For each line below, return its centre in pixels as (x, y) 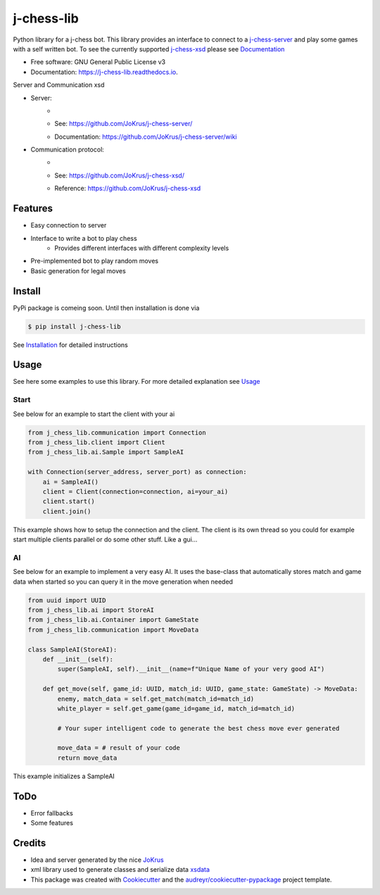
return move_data (87, 758)
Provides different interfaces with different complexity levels (142, 248)
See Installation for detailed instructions (70, 344)
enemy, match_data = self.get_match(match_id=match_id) (156, 699)
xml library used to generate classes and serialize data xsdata (120, 870)
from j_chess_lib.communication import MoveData (113, 630)
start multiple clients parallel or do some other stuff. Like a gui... (105, 539)
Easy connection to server (69, 225)
